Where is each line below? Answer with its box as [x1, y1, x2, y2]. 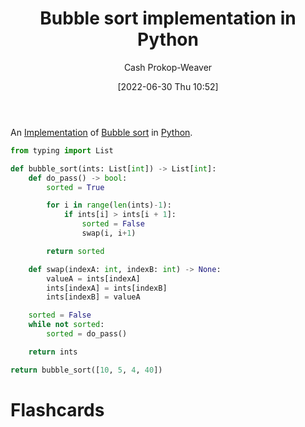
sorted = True [46, 182, 105, 192]
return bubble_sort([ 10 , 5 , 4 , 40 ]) [10, 365, 163, 375]
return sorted [46, 246, 105, 256]
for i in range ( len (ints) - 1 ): [46, 200, 172, 211]
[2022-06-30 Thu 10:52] [117, 80, 219, 92]
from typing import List [10, 145, 114, 156]
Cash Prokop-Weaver [123, 61, 213, 73]
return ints [28, 347, 78, 357]
